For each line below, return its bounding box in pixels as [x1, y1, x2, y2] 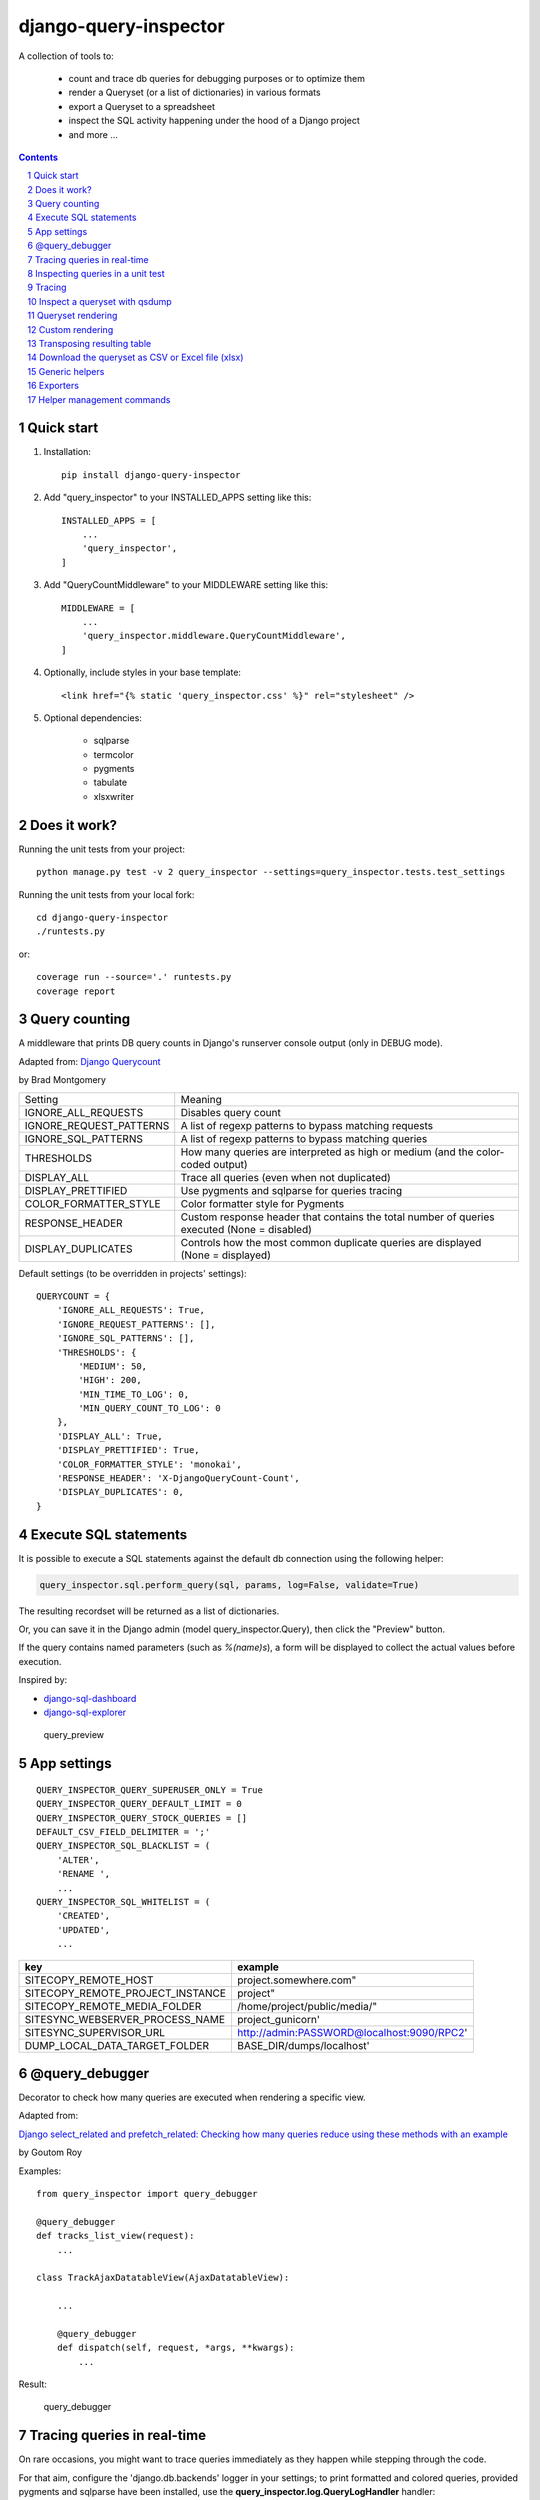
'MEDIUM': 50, [78, 1360, 148, 1372]
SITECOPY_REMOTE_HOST [24, 1973, 154, 1987]
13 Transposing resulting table [27, 337, 152, 349]
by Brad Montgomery [18, 1074, 107, 1086]
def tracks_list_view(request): [36, 2230, 195, 2242]
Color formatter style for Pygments [180, 1196, 345, 1210]
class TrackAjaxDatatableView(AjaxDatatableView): [36, 2272, 290, 2284]
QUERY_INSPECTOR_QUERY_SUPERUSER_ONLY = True [36, 1784, 264, 1795]
